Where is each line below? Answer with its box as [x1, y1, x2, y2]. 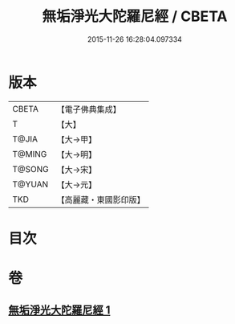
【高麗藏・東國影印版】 [56, 194, 146, 205]
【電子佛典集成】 [56, 104, 122, 115]
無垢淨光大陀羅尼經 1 [8, 303, 111, 318]
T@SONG [12, 163, 50, 174]
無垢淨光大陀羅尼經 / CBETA [42, 7, 228, 26]
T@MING [12, 148, 47, 159]
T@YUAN [12, 178, 49, 190]
